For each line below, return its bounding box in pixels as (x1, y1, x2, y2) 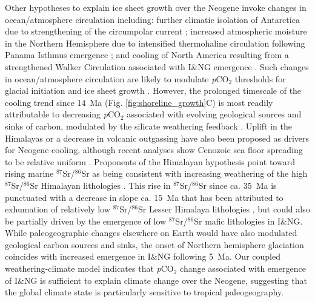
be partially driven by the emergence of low (5, 214, 167, 227)
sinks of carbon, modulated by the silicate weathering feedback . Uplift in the (5, 119, 293, 132)
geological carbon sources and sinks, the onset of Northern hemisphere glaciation (5, 238, 304, 251)
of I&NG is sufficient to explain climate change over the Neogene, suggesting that (5, 274, 307, 286)
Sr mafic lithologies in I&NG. (194, 214, 303, 227)
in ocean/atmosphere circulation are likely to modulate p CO (5, 72, 229, 85)
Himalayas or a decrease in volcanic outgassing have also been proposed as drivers (5, 131, 310, 144)
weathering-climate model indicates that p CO (5, 262, 174, 275)
